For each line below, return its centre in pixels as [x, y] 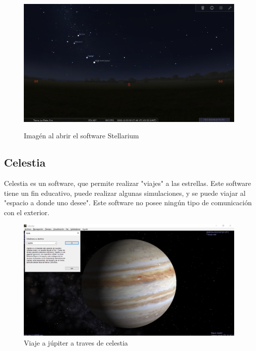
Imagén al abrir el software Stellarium [82, 136]
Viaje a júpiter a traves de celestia [76, 342]
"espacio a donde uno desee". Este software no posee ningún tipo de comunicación [128, 203]
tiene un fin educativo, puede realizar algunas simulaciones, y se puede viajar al [125, 193]
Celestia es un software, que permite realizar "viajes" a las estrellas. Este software [128, 183]
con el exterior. [27, 212]
